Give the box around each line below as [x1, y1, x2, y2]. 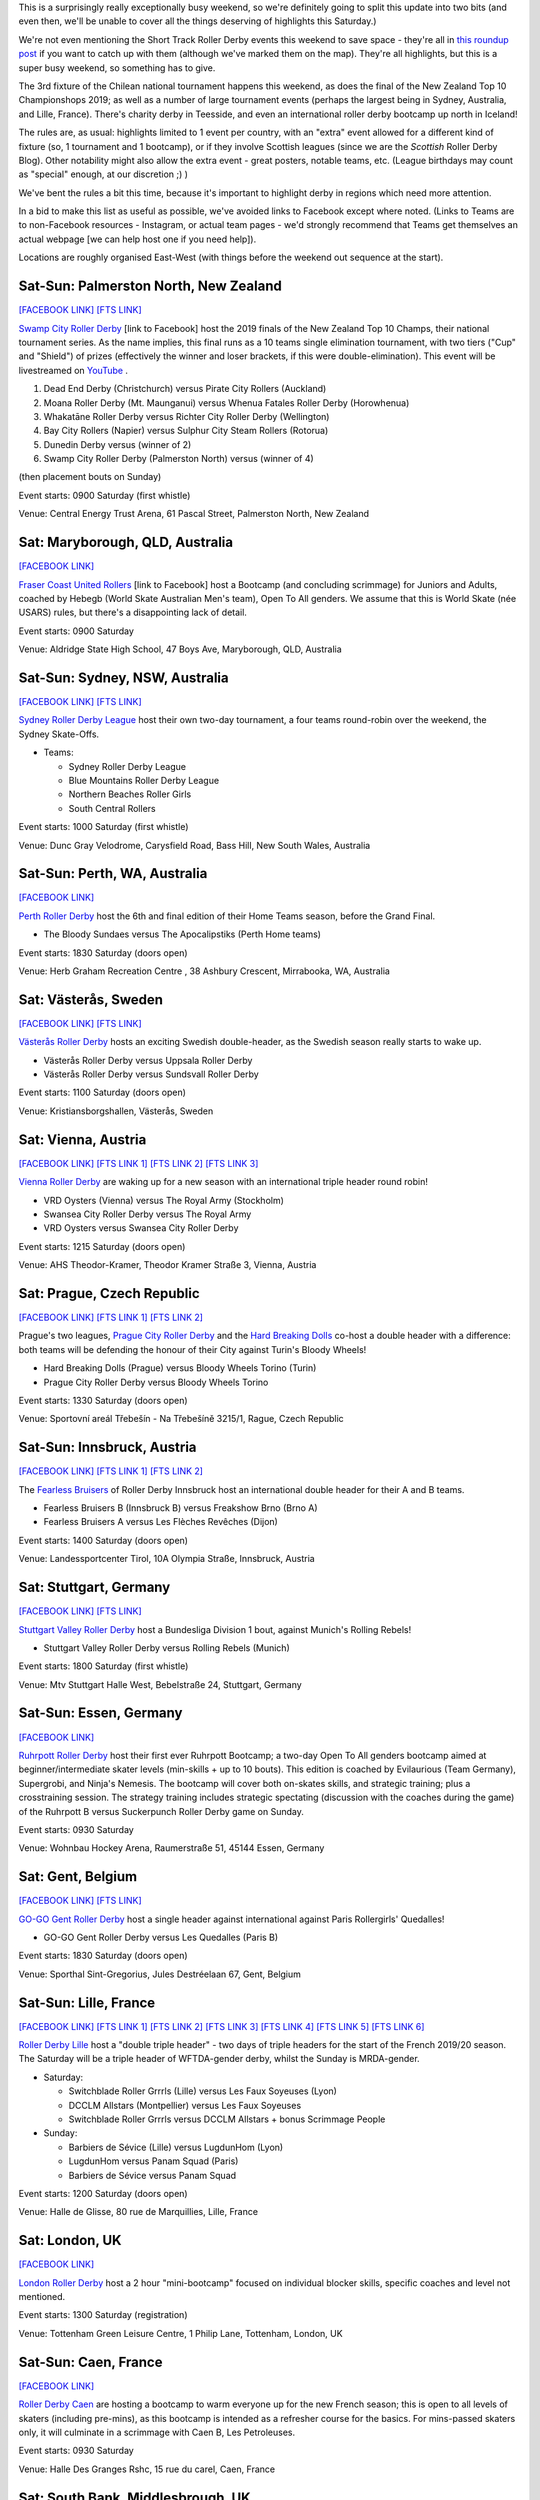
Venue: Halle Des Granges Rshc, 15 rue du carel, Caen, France [18, 2463, 275, 2475]
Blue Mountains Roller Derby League [68, 774, 220, 786]
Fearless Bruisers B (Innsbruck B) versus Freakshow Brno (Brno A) [43, 1502, 319, 1514]
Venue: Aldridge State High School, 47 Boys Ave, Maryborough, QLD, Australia [18, 643, 342, 655]
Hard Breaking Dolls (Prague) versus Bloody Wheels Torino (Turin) [43, 1362, 317, 1374]
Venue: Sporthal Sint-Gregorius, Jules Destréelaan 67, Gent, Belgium [18, 1968, 302, 1980]
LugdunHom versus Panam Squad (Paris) [68, 2155, 239, 2167]
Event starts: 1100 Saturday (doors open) [18, 1086, 187, 1099]
